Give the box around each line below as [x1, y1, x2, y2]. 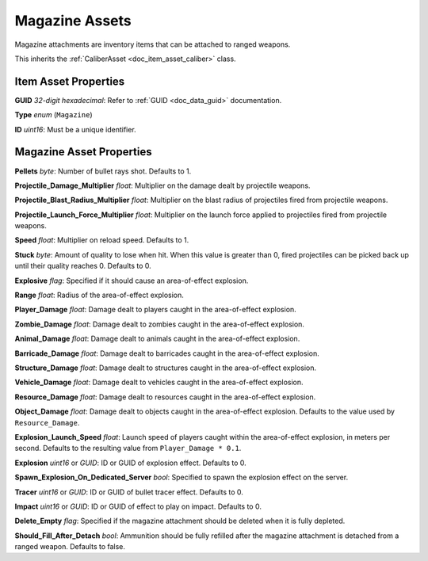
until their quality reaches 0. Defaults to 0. [14, 261, 152, 271]
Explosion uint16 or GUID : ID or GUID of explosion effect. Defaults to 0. [14, 458, 246, 467]
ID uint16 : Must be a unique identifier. [14, 124, 136, 134]
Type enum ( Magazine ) [14, 110, 93, 120]
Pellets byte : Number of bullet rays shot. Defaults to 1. [14, 166, 192, 176]
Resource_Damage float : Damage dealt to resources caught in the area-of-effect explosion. [14, 392, 316, 402]
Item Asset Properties [14, 74, 125, 88]
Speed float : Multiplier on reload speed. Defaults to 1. [14, 235, 189, 245]
